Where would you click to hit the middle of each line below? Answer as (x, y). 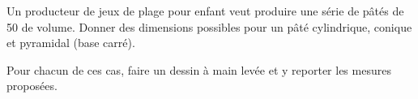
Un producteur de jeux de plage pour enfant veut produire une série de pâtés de (205, 11)
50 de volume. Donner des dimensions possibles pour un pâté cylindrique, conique (209, 26)
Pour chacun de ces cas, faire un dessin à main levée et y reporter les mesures (199, 69)
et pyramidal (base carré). (71, 43)
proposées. (32, 86)
